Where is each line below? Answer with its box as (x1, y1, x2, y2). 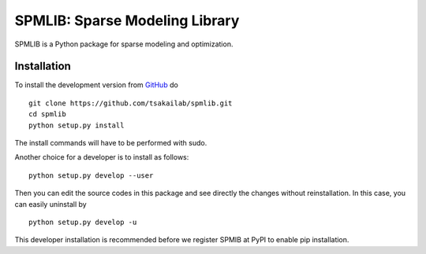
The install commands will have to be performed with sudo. (14, 138, 207, 148)
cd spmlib (28, 110, 66, 119)
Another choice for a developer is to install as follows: (14, 153, 189, 162)
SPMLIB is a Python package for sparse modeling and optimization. (14, 39, 234, 49)
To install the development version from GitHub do (14, 80, 179, 90)
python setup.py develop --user (28, 171, 154, 180)
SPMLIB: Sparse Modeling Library (14, 12, 240, 29)
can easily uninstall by (14, 199, 87, 208)
